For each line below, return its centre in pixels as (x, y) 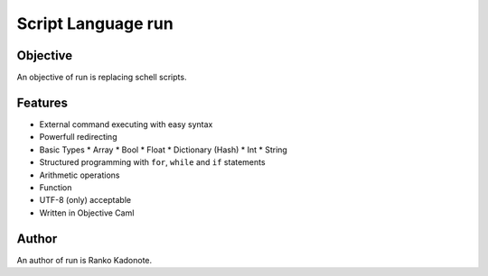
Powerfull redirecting (78, 137)
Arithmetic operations (80, 175)
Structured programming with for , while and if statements (152, 162)
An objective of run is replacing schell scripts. (102, 78)
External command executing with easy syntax (126, 124)
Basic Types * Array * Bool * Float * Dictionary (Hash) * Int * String (164, 150)
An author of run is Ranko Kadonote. (84, 260)
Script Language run (95, 23)
